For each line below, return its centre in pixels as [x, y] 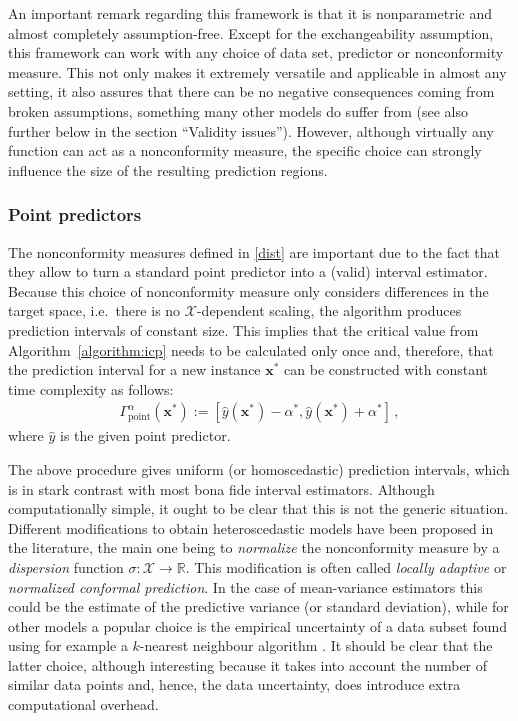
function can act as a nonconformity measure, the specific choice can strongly [245, 150]
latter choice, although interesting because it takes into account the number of [248, 664]
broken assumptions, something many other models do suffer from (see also [238, 110]
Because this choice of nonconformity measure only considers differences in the [248, 290]
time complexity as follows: [91, 388]
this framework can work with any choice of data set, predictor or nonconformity [256, 52]
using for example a [68, 645]
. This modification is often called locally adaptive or [346, 566]
